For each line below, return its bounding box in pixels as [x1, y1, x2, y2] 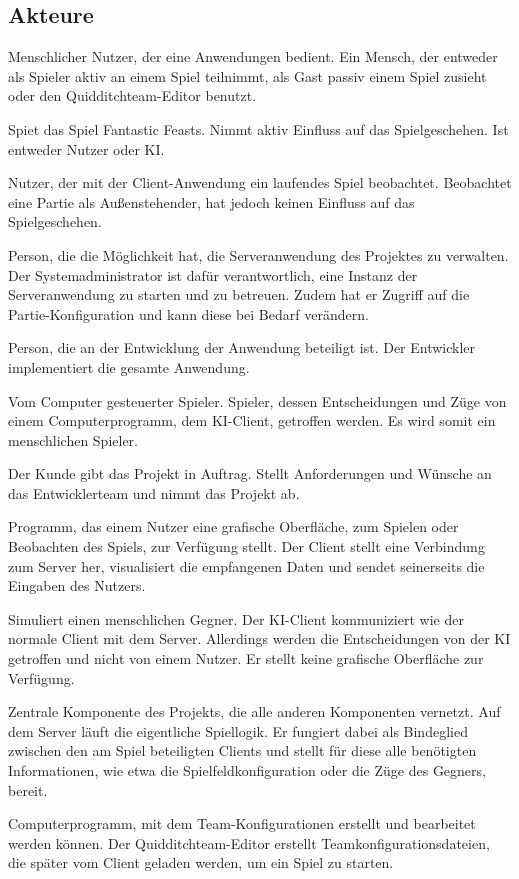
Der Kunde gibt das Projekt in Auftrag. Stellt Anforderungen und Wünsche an [8, 463, 492, 484]
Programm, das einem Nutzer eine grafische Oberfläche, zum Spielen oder [8, 516, 459, 537]
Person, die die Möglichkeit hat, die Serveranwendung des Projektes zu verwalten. [8, 244, 509, 265]
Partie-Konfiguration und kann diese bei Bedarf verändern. [8, 303, 369, 324]
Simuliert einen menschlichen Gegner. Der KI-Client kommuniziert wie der [8, 608, 464, 629]
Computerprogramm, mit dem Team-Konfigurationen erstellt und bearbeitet [8, 813, 476, 834]
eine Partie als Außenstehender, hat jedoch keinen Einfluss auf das [8, 191, 415, 212]
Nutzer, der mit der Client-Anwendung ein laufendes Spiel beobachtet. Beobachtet [8, 172, 512, 193]
